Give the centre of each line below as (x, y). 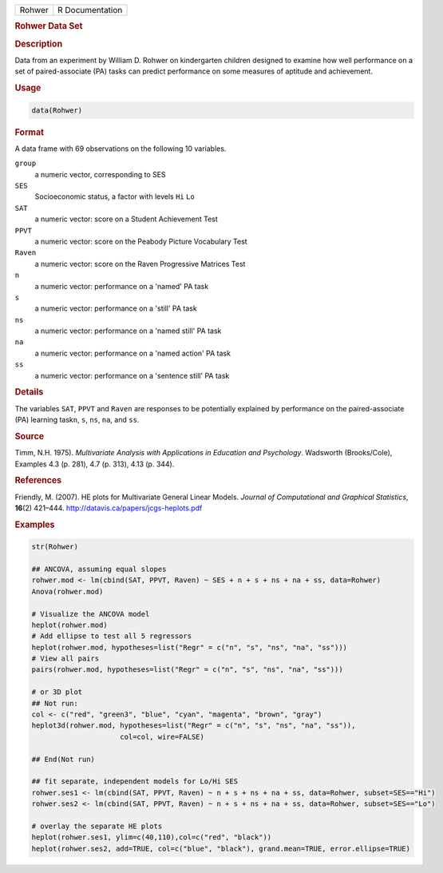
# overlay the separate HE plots (97, 826)
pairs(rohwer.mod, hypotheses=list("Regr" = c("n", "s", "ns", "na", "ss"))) (187, 670)
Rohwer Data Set (49, 26)
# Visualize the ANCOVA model (91, 614)
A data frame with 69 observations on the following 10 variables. (121, 149)
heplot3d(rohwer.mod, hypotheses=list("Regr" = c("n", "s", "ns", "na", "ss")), (194, 726)
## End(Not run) (63, 759)
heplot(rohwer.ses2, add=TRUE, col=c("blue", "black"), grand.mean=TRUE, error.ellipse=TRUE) (221, 848)
